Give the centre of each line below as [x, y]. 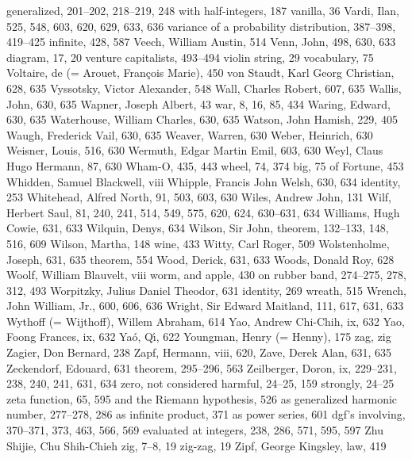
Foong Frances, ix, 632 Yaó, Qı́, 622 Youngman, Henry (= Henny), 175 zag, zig [199, 337]
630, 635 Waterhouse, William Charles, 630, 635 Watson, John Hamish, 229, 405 [202, 119]
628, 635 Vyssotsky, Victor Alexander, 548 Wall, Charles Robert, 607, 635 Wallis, [204, 88]
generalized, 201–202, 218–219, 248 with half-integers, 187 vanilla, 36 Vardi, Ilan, [203, 10]
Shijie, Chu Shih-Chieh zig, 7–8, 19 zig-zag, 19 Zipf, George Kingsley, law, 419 [196, 445]
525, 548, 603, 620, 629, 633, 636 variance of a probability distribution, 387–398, [201, 26]
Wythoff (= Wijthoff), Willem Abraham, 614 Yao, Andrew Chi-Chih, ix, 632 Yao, [206, 321]
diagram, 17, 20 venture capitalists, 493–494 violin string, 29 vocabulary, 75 [190, 57]
